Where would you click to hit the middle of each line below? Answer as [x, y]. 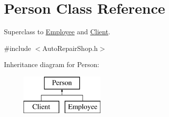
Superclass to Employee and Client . [57, 32]
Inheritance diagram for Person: [52, 64]
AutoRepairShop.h [70, 48]
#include [18, 48]
